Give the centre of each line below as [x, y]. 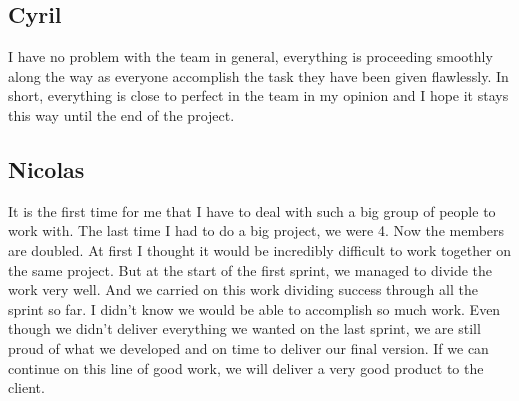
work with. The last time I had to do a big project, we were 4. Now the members [256, 230]
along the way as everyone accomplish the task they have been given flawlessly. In [258, 75]
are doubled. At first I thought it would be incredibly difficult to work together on [260, 249]
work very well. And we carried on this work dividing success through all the [243, 289]
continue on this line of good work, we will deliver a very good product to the [246, 367]
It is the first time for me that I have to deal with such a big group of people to [252, 210]
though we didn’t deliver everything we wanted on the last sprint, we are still [244, 328]
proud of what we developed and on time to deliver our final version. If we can [248, 347]
